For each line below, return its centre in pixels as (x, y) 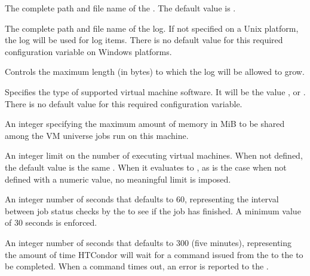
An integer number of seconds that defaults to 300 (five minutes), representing (148, 242)
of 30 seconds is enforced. (51, 222)
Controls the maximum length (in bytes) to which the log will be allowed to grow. (155, 72)
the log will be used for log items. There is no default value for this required (144, 40)
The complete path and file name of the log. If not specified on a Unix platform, (152, 28)
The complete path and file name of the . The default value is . (120, 8)
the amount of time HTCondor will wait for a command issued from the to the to (154, 254)
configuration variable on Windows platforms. (88, 51)
